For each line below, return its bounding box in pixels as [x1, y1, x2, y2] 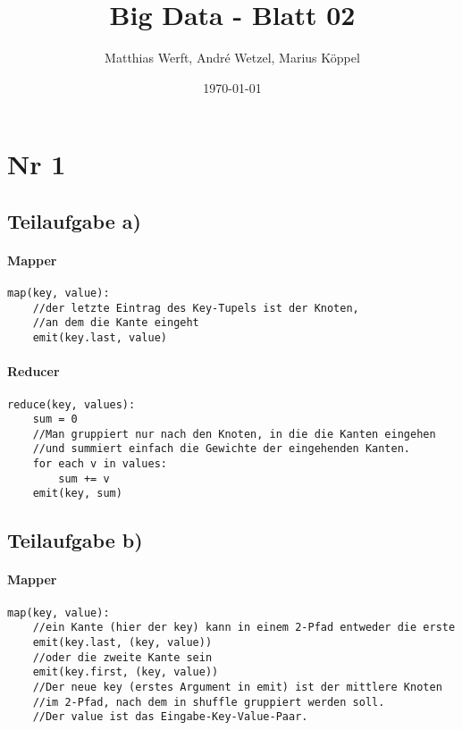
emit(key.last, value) [32, 331, 167, 345]
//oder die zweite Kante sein [32, 650, 213, 664]
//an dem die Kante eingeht [32, 316, 199, 330]
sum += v [58, 472, 110, 485]
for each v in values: [32, 457, 167, 471]
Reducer [7, 362, 60, 381]
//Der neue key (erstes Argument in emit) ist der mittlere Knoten [32, 680, 442, 693]
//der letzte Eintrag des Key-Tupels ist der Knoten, [32, 301, 359, 315]
